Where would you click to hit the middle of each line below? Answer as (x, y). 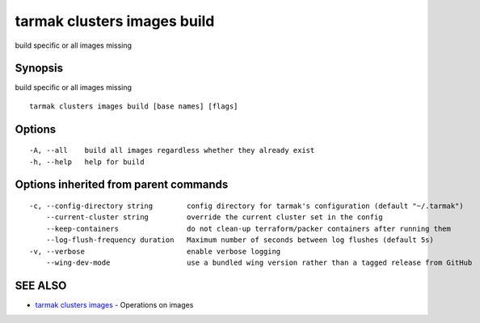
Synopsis (39, 68)
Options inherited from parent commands (122, 185)
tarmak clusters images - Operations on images (114, 304)
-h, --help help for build (87, 161)
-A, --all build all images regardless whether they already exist (172, 151)
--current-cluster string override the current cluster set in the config (214, 217)
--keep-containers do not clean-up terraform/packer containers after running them (248, 228)
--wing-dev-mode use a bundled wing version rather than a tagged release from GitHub (259, 263)
